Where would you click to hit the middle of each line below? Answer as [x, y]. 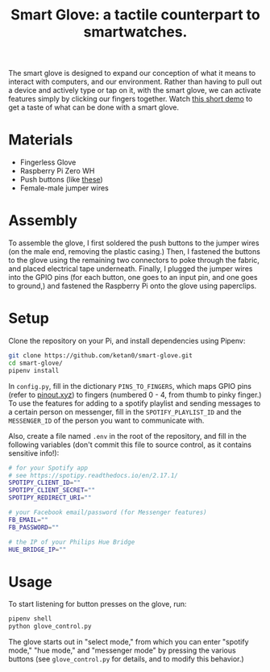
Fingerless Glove [48, 162]
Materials [41, 140]
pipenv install [34, 370]
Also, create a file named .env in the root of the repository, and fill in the [128, 436]
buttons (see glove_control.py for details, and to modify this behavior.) [126, 659]
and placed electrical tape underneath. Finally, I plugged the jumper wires [131, 269]
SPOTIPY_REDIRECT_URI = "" [50, 498]
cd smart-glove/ [35, 363]
